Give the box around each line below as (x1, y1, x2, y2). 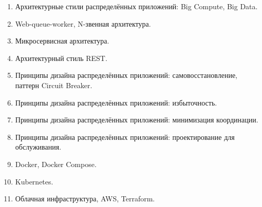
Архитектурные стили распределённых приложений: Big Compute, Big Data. (15, 1, 258, 11)
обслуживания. (15, 141, 62, 152)
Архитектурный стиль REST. (15, 52, 107, 63)
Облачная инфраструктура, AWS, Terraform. (15, 193, 155, 204)
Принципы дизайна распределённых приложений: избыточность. (15, 97, 217, 108)
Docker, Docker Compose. (15, 158, 97, 169)
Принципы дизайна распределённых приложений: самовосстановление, (15, 70, 238, 80)
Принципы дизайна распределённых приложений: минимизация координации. (15, 114, 258, 125)
